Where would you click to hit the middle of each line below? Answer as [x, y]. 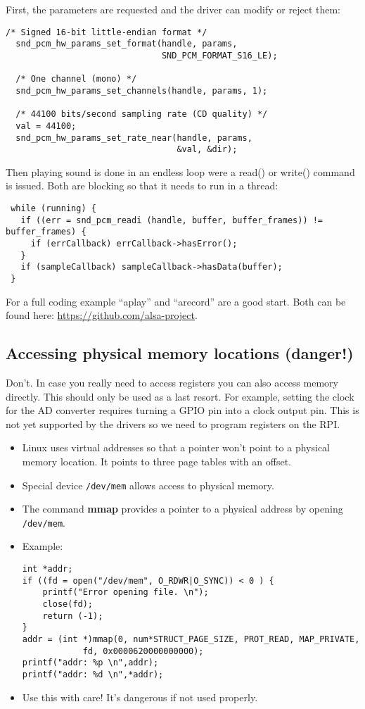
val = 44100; [46, 126]
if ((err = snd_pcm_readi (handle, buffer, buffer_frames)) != [172, 220]
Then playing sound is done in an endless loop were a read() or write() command [180, 171]
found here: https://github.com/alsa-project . [102, 315]
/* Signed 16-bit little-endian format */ [107, 32]
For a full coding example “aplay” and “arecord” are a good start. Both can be [176, 301]
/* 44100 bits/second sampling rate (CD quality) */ [142, 114]
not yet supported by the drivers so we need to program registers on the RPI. [173, 423]
